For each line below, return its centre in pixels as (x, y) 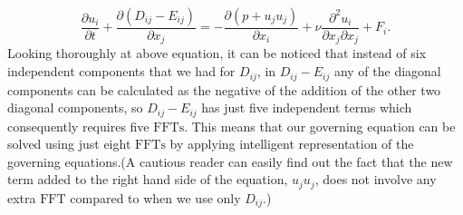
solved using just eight (69, 144)
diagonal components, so (75, 107)
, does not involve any (376, 179)
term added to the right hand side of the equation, (148, 179)
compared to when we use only (155, 197)
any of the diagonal (387, 71)
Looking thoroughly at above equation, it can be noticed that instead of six (217, 53)
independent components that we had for (121, 71)
